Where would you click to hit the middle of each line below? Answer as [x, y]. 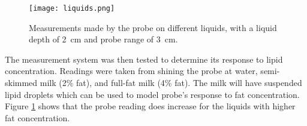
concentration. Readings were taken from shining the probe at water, [131, 71]
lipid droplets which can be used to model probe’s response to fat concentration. [152, 94]
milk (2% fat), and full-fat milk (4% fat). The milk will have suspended [171, 83]
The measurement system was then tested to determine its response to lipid [144, 59]
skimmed [21, 83]
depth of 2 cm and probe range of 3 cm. [103, 39]
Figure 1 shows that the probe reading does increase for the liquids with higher [150, 106]
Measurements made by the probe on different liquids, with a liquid [153, 27]
